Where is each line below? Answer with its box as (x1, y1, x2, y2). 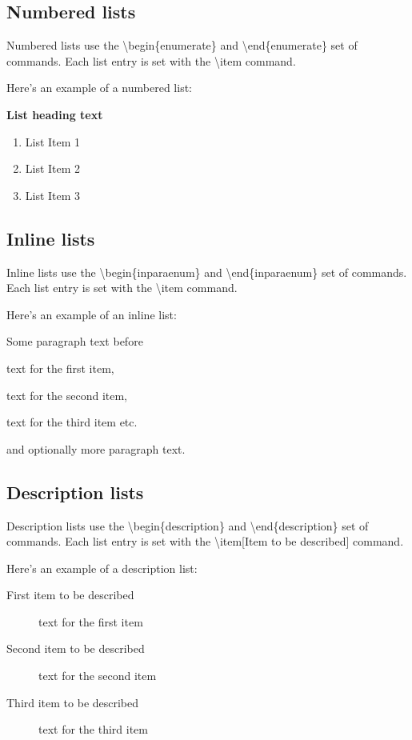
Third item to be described (6, 694, 139, 710)
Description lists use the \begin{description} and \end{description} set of (6, 517, 369, 534)
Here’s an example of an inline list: (6, 306, 177, 322)
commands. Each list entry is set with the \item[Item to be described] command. (6, 533, 404, 550)
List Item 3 (25, 186, 81, 203)
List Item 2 (25, 160, 81, 177)
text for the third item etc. (6, 414, 138, 430)
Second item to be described (6, 640, 145, 657)
